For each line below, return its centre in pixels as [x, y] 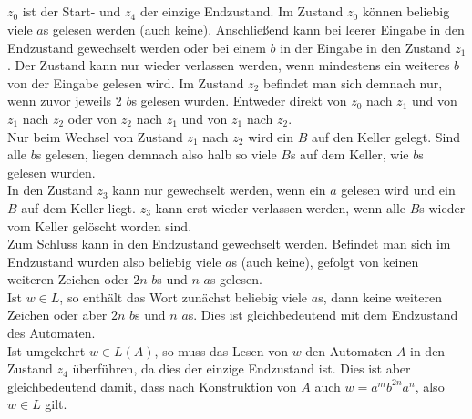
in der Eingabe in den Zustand [365, 47]
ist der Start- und [72, 11]
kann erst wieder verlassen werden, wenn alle [281, 207]
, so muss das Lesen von [221, 350]
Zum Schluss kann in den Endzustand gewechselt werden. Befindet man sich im [229, 244]
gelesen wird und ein [398, 190]
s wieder [442, 207]
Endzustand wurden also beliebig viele [114, 261]
